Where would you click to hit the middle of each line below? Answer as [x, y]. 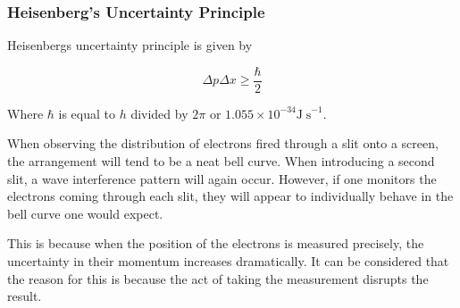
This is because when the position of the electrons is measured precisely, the [216, 243]
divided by [159, 113]
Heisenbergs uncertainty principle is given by [130, 45]
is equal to [87, 113]
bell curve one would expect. [85, 213]
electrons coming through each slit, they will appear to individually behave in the [230, 196]
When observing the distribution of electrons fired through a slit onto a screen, [223, 143]
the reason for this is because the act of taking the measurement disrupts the [218, 278]
